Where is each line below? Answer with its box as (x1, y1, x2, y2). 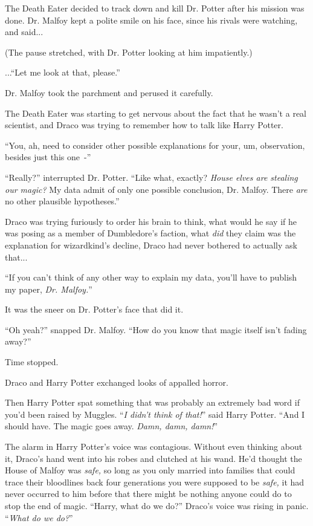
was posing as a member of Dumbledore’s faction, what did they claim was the (5, 227, 296, 239)
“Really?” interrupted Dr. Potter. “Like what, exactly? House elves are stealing (5, 170, 298, 183)
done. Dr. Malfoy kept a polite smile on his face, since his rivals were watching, (5, 13, 298, 26)
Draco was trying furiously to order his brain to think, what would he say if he (5, 215, 297, 227)
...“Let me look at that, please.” (5, 66, 120, 79)
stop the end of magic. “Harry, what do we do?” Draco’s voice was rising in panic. (5, 499, 309, 511)
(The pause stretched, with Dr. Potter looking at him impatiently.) (5, 45, 253, 58)
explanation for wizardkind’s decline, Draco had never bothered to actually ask (5, 238, 297, 251)
